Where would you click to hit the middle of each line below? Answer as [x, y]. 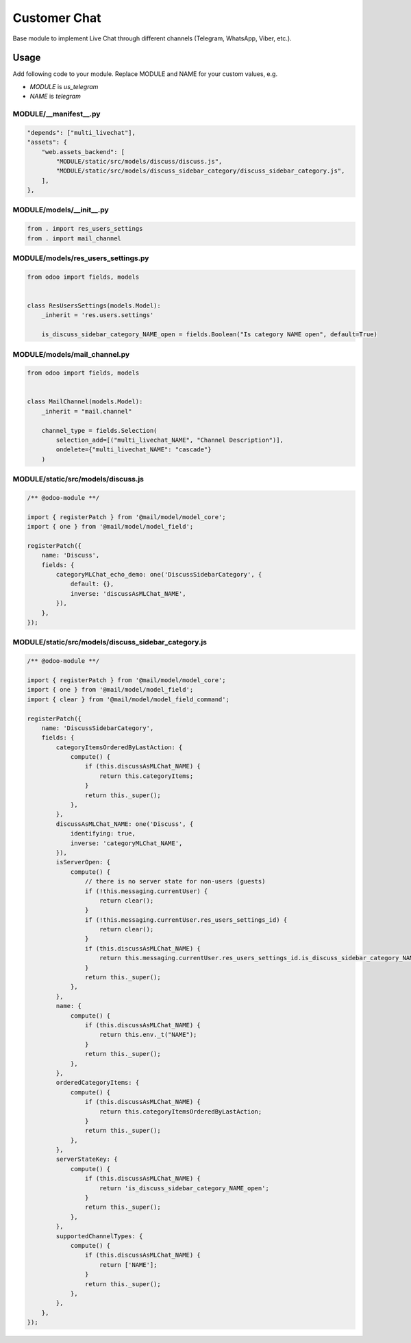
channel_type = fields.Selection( [99, 430]
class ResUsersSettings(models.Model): [94, 305]
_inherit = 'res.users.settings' [98, 315]
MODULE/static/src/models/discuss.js [78, 479]
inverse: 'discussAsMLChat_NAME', [128, 593]
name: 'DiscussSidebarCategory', [98, 728]
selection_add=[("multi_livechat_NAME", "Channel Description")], [170, 440]
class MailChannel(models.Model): [85, 402]
